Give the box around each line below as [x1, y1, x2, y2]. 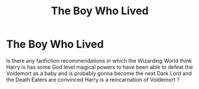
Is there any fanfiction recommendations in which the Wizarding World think [6, 57, 192, 64]
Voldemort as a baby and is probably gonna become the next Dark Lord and [6, 69, 192, 77]
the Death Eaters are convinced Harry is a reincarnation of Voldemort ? [6, 76, 180, 83]
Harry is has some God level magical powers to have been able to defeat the [6, 63, 193, 71]
